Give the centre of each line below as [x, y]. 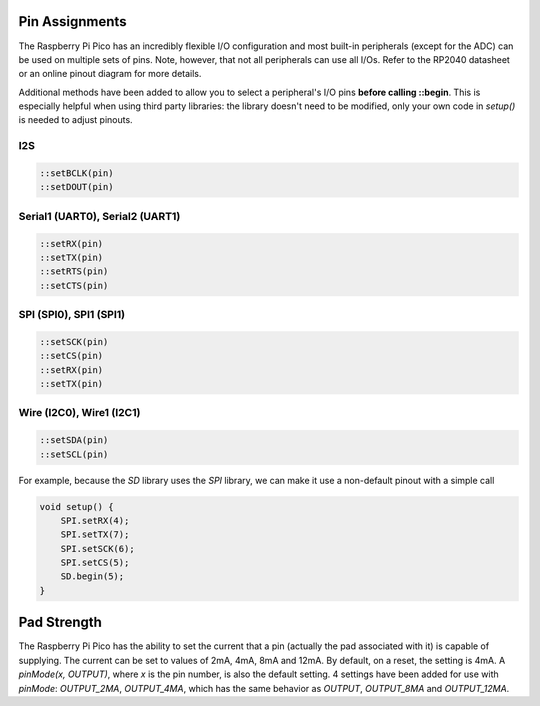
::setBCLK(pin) [76, 173]
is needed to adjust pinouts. [76, 120]
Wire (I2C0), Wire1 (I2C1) [79, 413]
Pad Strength [60, 622]
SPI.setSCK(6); [97, 548]
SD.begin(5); [92, 576]
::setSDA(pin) [74, 440]
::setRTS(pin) [74, 271]
